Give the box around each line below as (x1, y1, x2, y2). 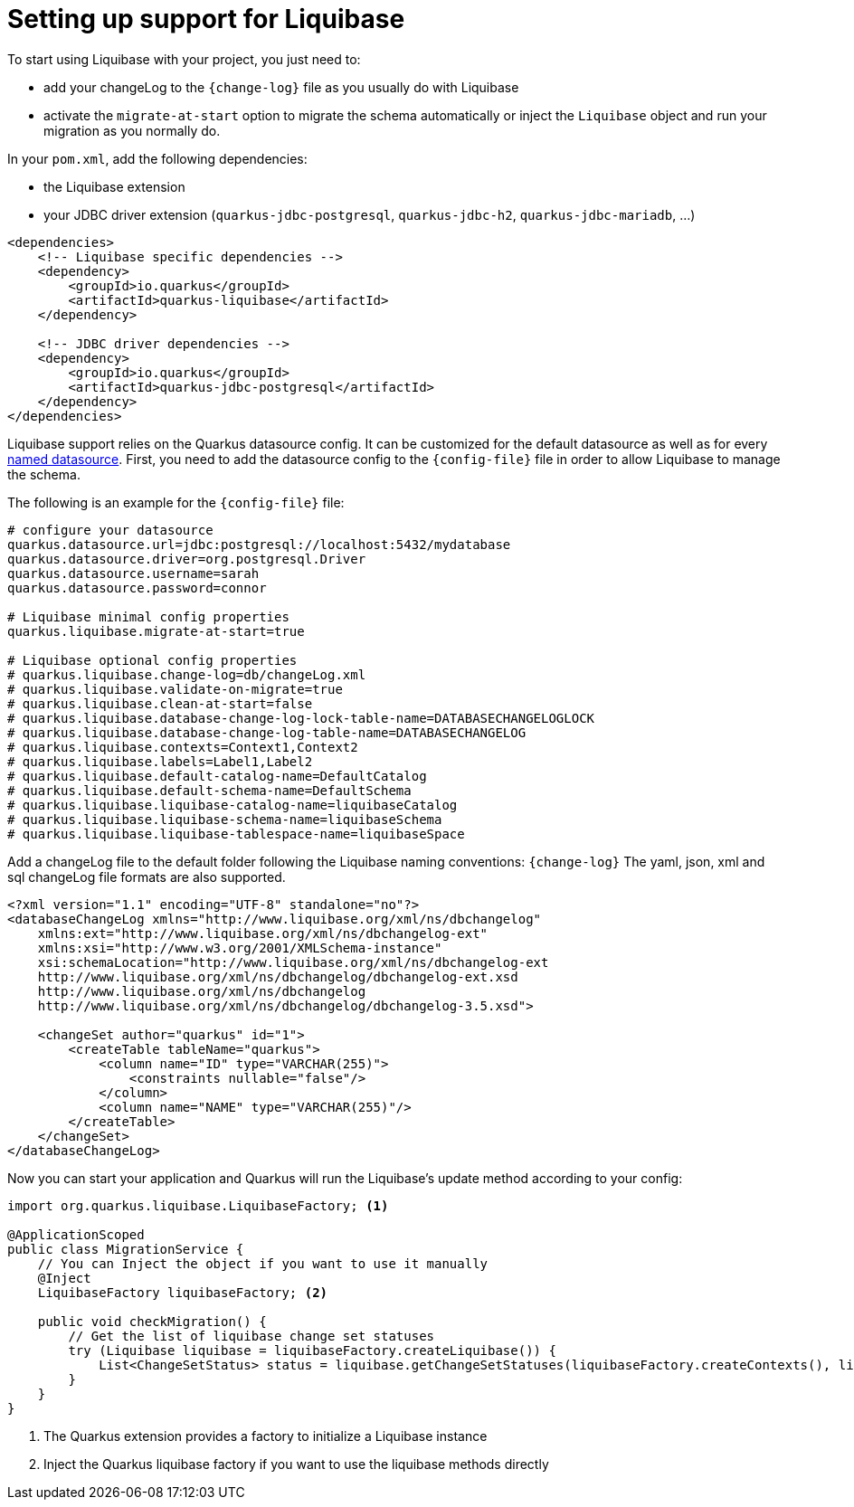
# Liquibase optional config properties (7, 652, 298, 668)
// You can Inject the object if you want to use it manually (37, 1256, 489, 1271)
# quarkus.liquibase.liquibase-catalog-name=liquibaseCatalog (7, 797, 458, 812)
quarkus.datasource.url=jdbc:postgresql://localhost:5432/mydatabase (7, 536, 511, 552)
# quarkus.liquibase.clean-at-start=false (7, 696, 313, 711)
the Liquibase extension (43, 178, 185, 194)
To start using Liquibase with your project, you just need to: (7, 51, 361, 67)
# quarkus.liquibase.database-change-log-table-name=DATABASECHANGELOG (7, 725, 527, 740)
